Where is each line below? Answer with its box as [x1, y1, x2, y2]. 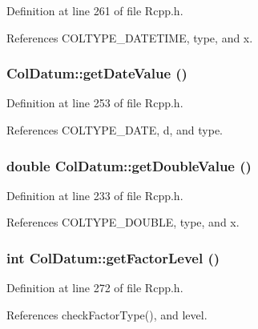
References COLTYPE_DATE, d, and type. [6, 122, 224, 138]
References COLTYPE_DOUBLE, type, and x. [6, 214, 240, 231]
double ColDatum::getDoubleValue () [6, 155, 252, 175]
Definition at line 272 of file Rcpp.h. [6, 279, 183, 296]
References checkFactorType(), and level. [6, 306, 208, 323]
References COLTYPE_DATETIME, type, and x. [6, 29, 253, 46]
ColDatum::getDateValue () [6, 63, 187, 83]
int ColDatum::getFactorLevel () [6, 247, 220, 267]
